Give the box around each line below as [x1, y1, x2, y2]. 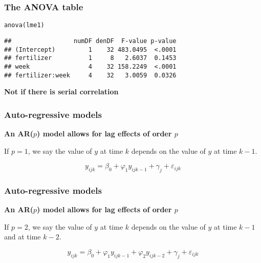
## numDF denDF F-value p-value [4, 37, 177, 45]
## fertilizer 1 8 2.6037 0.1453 [4, 54, 177, 62]
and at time [4, 231, 41, 242]
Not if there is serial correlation [4, 86, 119, 97]
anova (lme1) [4, 22, 45, 29]
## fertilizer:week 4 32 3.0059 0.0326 [4, 71, 177, 79]
